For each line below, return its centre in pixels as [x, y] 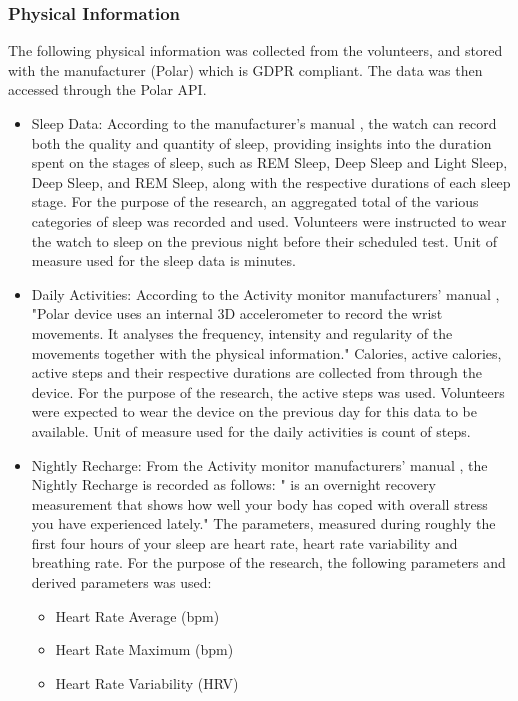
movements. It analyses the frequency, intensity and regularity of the [242, 332]
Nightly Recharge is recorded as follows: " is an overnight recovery [233, 484]
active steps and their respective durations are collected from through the [256, 372]
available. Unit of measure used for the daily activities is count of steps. [251, 430]
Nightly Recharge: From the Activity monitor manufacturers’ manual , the [259, 464]
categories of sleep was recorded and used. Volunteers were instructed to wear [269, 220]
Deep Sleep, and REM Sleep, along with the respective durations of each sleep [271, 181]
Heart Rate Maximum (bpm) [144, 649]
